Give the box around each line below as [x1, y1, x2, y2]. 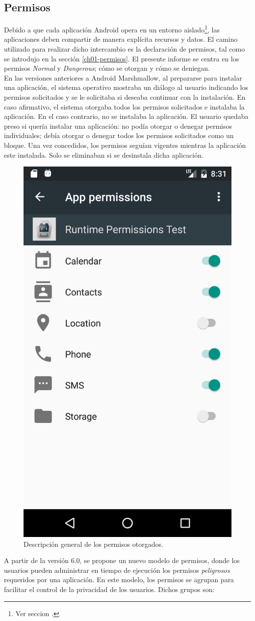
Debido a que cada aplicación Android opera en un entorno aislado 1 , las [4, 23, 220, 34]
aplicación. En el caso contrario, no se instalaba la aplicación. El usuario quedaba [4, 111, 249, 121]
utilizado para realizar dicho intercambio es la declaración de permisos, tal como [4, 44, 245, 54]
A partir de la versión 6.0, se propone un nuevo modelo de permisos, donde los [4, 555, 240, 565]
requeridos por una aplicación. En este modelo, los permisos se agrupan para [4, 574, 234, 585]
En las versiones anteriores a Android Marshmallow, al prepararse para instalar [4, 72, 242, 83]
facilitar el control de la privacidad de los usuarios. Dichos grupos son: [4, 584, 215, 594]
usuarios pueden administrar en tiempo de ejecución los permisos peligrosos [4, 565, 230, 575]
